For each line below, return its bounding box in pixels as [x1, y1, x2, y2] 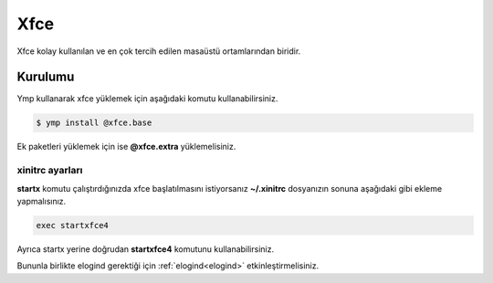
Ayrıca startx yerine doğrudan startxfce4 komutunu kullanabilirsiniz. [16, 243, 274, 255]
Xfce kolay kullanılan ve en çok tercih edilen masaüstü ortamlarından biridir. [16, 46, 301, 57]
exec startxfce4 [36, 220, 110, 230]
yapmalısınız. [16, 195, 67, 206]
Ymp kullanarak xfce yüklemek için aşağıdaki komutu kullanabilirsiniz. [16, 93, 278, 104]
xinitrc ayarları [16, 164, 83, 177]
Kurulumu [16, 69, 75, 85]
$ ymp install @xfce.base [36, 118, 152, 128]
